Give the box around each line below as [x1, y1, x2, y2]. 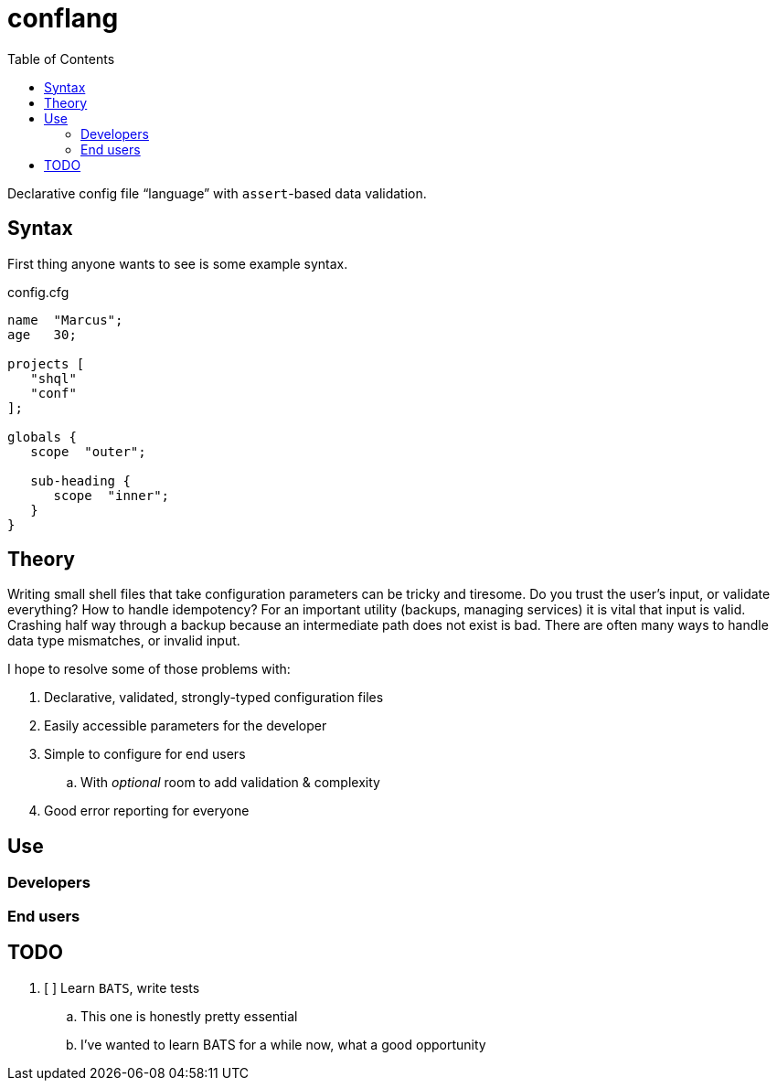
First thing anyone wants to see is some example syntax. [7, 255, 348, 272]
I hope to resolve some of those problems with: [7, 661, 291, 677]
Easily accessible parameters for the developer [44, 718, 327, 734]
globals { [7, 429, 77, 444]
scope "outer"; [30, 443, 146, 459]
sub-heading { [30, 473, 131, 488]
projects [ [7, 356, 85, 371]
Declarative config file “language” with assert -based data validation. [7, 185, 427, 201]
